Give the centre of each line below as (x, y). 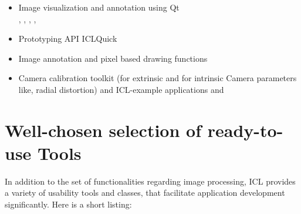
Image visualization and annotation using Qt (99, 7)
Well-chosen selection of (103, 130)
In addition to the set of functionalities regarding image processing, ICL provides (150, 181)
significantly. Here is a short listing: (68, 204)
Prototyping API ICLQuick (68, 39)
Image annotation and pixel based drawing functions (113, 58)
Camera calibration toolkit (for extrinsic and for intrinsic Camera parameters (158, 78)
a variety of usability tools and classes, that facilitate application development (145, 193)
